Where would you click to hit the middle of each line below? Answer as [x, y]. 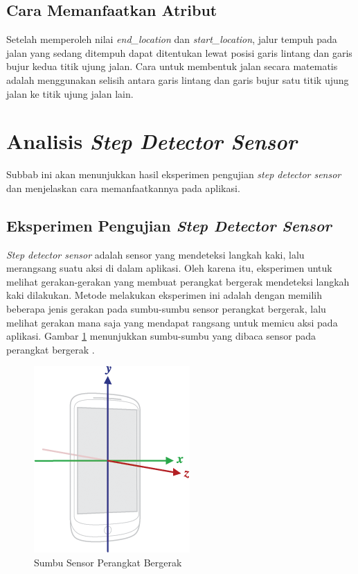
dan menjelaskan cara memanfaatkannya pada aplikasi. [123, 188]
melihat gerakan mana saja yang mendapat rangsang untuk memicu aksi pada [172, 322]
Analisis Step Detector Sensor [152, 141]
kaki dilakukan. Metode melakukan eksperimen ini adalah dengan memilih [164, 295]
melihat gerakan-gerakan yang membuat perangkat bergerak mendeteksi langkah [178, 281]
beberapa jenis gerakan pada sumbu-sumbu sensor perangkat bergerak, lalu [166, 309]
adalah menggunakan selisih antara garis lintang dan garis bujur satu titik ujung [178, 79]
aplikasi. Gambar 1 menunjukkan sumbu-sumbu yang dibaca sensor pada [161, 336]
